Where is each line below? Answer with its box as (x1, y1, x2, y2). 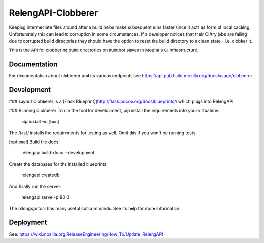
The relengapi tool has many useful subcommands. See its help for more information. (9, 206, 181, 212)
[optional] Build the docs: (9, 139, 60, 145)
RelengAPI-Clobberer (9, 7, 98, 18)
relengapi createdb (21, 172, 60, 178)
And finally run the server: (9, 183, 62, 189)
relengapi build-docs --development (21, 150, 95, 156)
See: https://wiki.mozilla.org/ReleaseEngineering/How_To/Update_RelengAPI (9, 231, 163, 237)
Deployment (9, 219, 47, 227)
